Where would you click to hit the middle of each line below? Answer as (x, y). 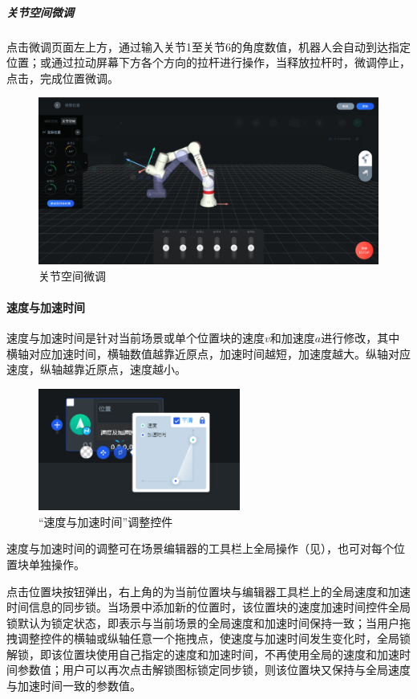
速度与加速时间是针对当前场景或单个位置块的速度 (136, 338)
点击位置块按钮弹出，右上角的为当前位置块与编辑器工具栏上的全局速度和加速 (208, 591)
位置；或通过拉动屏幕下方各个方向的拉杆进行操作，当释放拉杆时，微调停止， (208, 62)
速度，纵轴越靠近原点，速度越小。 (96, 369)
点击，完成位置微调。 (63, 78)
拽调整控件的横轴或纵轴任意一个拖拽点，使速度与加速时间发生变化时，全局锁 (208, 638)
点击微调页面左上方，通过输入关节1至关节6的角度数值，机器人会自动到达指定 (208, 46)
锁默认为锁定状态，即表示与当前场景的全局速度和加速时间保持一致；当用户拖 (208, 622)
